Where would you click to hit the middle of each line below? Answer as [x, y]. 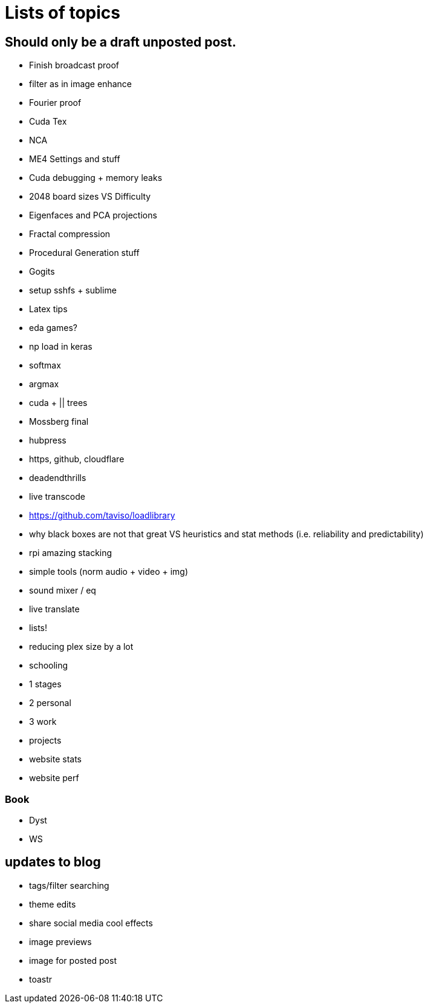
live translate [54, 609]
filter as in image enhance [80, 84]
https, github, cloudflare [77, 459]
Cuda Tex [48, 122]
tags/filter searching [69, 885]
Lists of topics [63, 13]
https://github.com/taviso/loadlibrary [102, 515]
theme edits [53, 904]
